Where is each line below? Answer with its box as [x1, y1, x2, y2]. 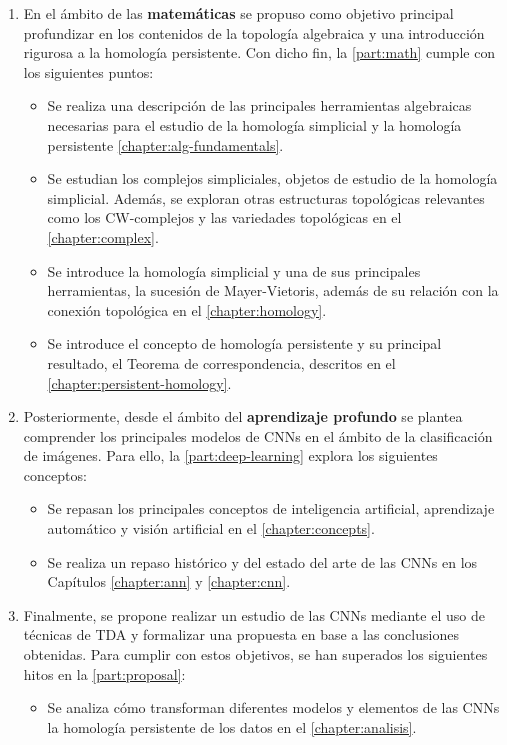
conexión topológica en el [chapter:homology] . [47, 299, 327, 320]
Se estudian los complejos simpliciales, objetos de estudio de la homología [47, 168, 498, 189]
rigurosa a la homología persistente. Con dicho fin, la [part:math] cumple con [23, 42, 496, 63]
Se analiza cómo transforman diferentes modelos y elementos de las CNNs [47, 697, 500, 718]
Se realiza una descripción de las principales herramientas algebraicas [47, 95, 472, 116]
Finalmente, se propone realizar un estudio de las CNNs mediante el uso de [23, 604, 485, 625]
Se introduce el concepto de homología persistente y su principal [47, 333, 442, 354]
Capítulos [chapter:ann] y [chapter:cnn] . [47, 571, 291, 592]
